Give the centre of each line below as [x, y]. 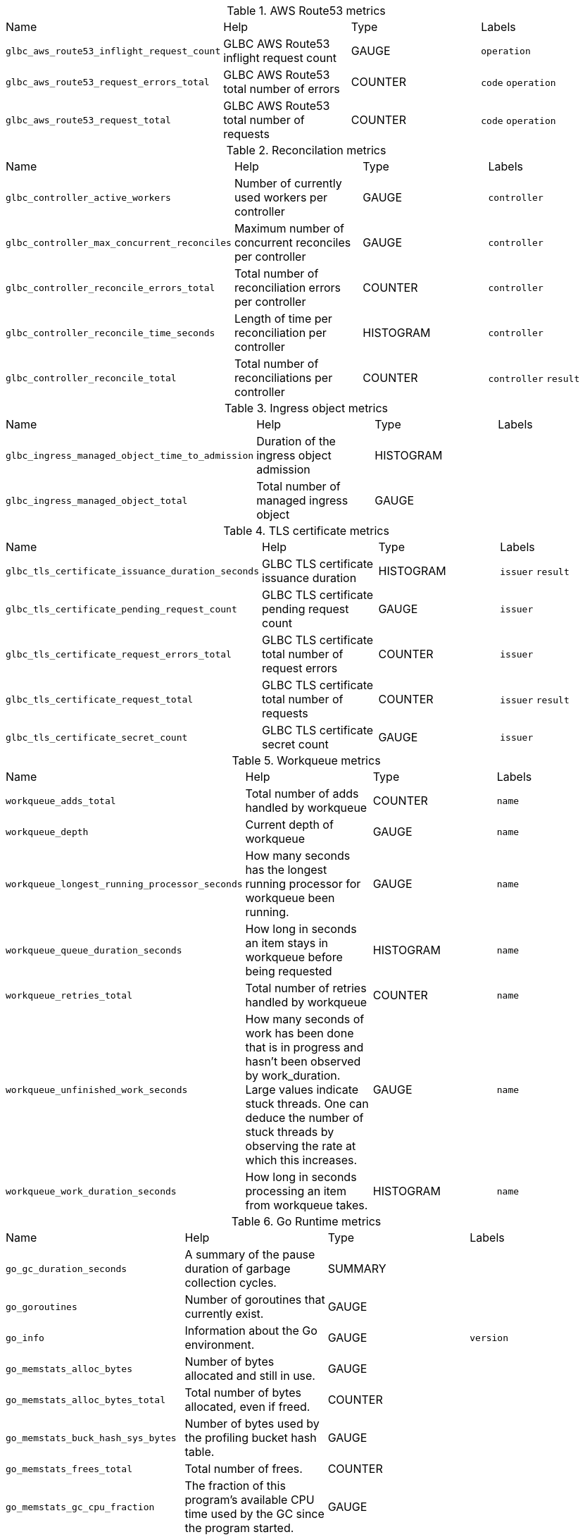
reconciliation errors [288, 288]
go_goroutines [42, 1307]
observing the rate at [301, 1146]
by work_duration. [293, 1075]
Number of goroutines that [255, 1300]
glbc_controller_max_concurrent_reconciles [119, 242]
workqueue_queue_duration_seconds [94, 950]
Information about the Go [251, 1331]
